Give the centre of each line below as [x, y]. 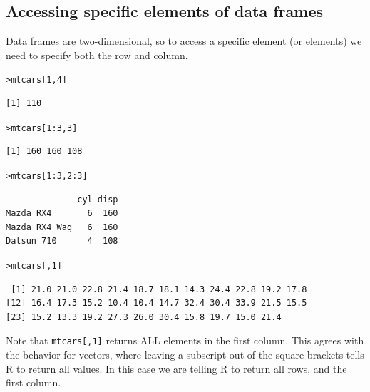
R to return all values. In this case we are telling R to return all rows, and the [176, 368]
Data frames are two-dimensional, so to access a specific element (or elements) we [184, 41]
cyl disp [98, 199]
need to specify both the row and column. [97, 55]
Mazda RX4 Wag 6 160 [62, 227]
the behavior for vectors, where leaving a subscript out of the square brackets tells [185, 355]
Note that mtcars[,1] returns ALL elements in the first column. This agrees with [185, 340]
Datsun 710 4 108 [62, 241]
